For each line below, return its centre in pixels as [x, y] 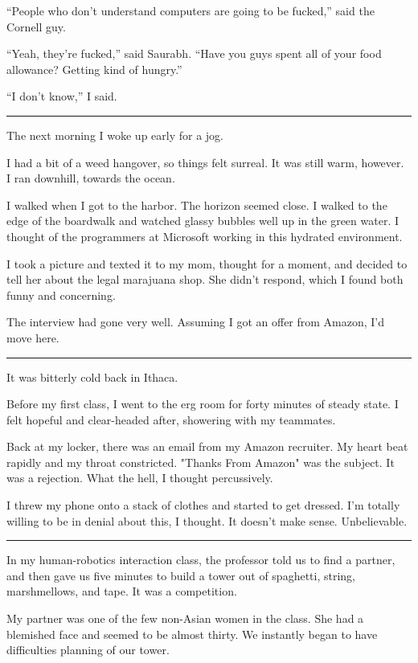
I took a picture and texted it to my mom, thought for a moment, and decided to [207, 263]
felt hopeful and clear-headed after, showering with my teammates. [171, 419]
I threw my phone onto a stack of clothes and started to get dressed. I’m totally [203, 505]
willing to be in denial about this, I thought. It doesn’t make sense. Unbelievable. [207, 520]
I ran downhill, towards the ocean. [91, 178]
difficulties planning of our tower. [88, 650]
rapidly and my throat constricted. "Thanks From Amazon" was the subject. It [201, 462]
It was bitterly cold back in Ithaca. [92, 377]
